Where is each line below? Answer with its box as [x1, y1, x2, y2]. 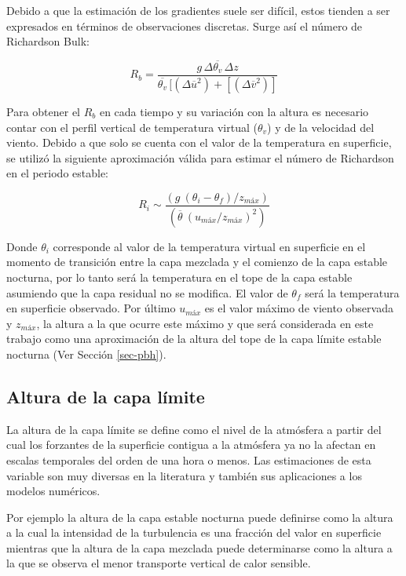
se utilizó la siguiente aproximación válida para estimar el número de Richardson [6, 149, 394, 166]
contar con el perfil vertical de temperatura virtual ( [6, 118, 258, 135]
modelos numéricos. [6, 483, 101, 499]
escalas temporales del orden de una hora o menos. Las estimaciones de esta [6, 451, 371, 468]
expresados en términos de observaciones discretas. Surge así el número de [6, 17, 363, 34]
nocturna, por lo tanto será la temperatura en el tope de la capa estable [6, 268, 353, 285]
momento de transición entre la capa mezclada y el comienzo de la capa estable [6, 253, 388, 270]
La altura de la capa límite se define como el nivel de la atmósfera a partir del [6, 421, 382, 437]
